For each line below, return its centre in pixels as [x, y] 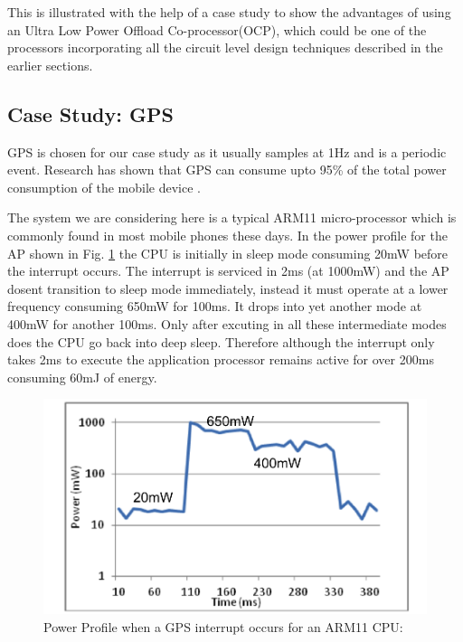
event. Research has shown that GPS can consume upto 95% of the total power [227, 170]
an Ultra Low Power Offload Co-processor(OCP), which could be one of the [217, 29]
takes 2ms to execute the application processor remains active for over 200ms [221, 359]
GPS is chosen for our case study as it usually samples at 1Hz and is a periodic [227, 151]
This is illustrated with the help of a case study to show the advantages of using [229, 12]
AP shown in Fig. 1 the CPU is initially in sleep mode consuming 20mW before [228, 253]
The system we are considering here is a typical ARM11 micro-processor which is [232, 217]
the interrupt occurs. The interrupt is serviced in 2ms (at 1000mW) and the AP [228, 271]
